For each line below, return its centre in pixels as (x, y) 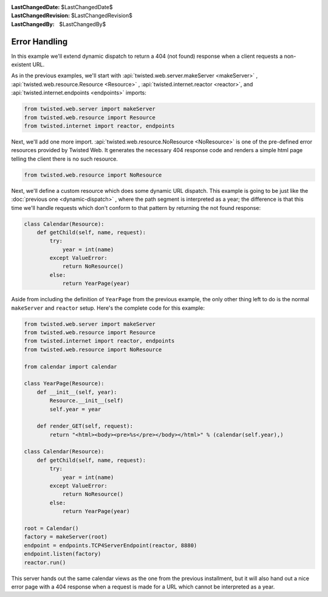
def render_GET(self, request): (85, 426)
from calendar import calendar (71, 366)
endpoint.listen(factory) (63, 554)
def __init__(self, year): (77, 392)
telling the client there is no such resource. (65, 159)
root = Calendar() (51, 528)
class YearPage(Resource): (64, 384)
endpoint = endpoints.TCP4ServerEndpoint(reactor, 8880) (111, 545)
